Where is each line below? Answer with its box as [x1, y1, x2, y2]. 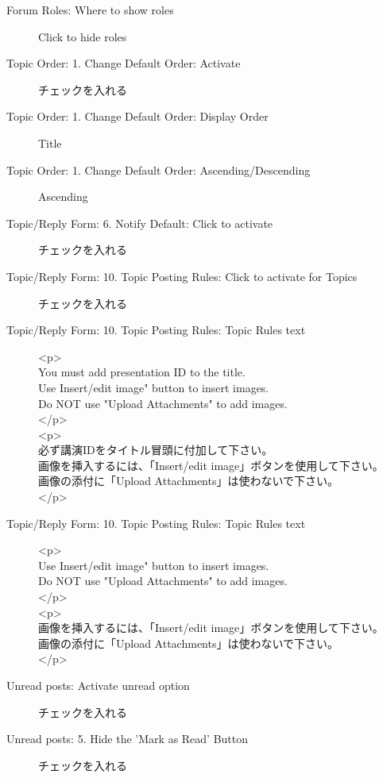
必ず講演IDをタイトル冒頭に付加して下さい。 [38, 441, 273, 458]
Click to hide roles [38, 28, 127, 44]
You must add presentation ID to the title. [38, 364, 246, 380]
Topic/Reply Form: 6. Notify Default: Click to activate [6, 214, 273, 231]
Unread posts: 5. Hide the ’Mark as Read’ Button [6, 730, 249, 747]
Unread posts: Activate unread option [6, 677, 190, 693]
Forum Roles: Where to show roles [6, 2, 174, 17]
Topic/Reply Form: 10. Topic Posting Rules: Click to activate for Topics [6, 268, 358, 284]
